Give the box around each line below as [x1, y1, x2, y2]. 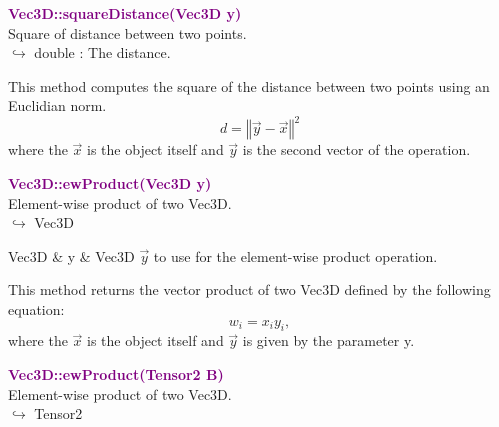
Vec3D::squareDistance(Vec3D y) [8, 3, 242, 23]
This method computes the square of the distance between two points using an [8, 75, 490, 96]
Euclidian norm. [8, 95, 107, 116]
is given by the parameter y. [242, 330, 415, 351]
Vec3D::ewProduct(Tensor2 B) [8, 364, 224, 385]
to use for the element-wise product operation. [153, 245, 438, 266]
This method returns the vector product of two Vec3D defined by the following [8, 279, 491, 300]
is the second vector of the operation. [242, 139, 471, 160]
